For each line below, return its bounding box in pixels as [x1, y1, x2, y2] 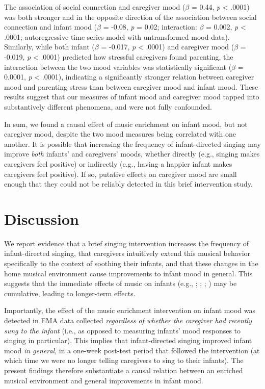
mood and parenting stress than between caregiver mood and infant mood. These [4, 81, 258, 92]
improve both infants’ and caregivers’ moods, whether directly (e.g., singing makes [4, 148, 260, 159]
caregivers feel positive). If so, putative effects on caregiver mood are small [4, 168, 237, 179]
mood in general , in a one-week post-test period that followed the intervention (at [4, 345, 260, 355]
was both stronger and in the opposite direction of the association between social [4, 11, 257, 22]
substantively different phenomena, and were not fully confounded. [4, 101, 212, 112]
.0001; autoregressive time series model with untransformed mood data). [4, 31, 230, 42]
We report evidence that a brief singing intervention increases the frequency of [4, 238, 249, 248]
